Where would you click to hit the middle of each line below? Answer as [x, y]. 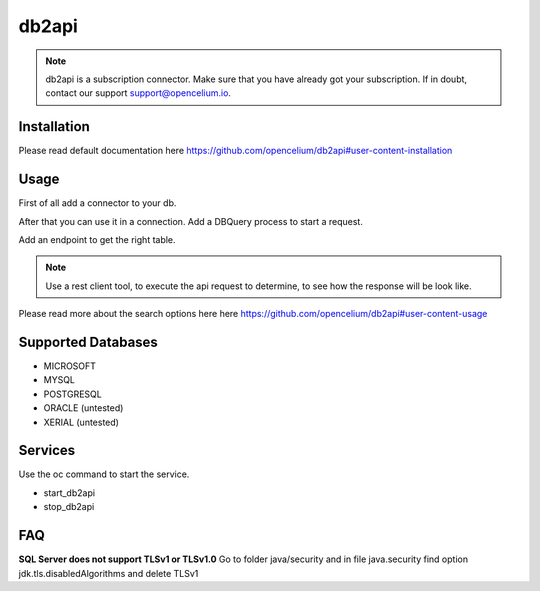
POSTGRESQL [72, 394]
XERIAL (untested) [81, 422]
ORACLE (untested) [83, 408]
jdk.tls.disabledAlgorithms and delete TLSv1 [108, 573]
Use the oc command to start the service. [104, 474]
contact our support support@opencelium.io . [138, 93]
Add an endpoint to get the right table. [97, 239]
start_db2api [69, 492]
